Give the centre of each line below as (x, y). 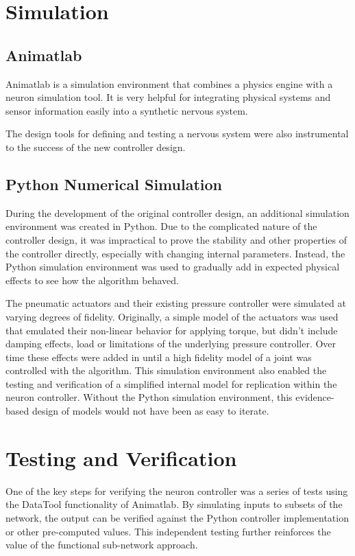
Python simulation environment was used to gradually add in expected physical (173, 267)
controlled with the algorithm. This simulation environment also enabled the (166, 370)
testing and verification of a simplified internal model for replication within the (171, 383)
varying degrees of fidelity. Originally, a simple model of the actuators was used (172, 316)
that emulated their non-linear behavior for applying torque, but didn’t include (172, 330)
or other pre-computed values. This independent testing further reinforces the (168, 531)
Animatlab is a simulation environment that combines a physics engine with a (169, 83)
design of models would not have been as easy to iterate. (150, 411)
